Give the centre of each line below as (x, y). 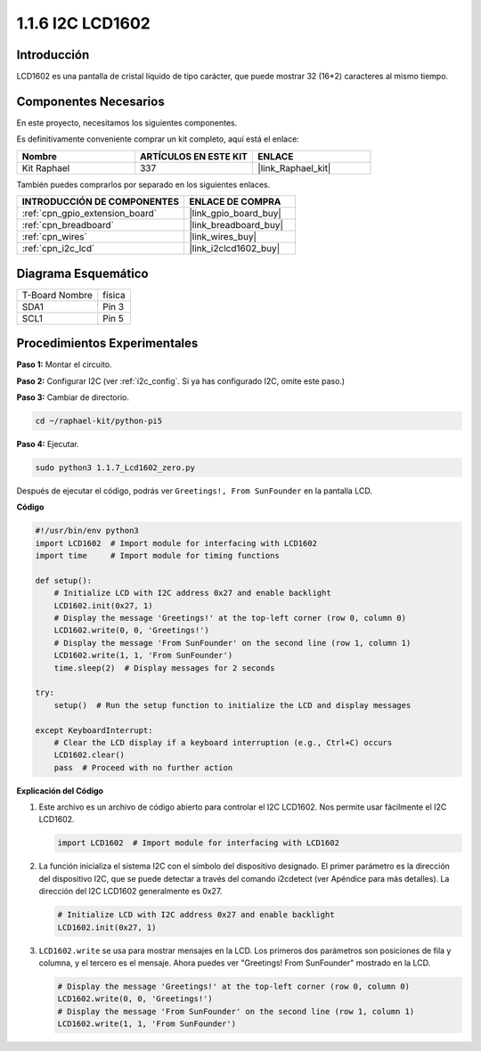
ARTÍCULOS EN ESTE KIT (194, 156)
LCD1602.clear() (89, 755)
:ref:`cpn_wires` (55, 237)
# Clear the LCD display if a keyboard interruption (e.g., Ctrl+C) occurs (223, 742)
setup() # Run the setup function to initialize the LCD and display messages (232, 705)
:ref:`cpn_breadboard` (68, 225)
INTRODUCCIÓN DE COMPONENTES (101, 202)
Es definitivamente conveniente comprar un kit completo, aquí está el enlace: (158, 139)
